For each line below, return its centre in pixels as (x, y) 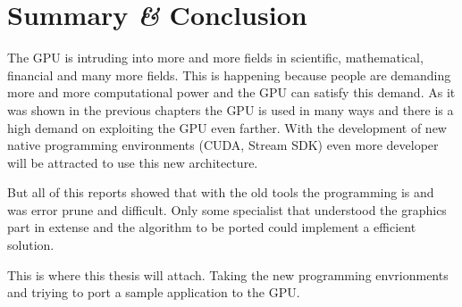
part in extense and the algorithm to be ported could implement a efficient (212, 227)
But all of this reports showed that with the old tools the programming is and (221, 192)
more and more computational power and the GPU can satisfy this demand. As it (231, 92)
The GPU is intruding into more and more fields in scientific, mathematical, (215, 58)
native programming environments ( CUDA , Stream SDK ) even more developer (223, 145)
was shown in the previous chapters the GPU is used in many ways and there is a (231, 109)
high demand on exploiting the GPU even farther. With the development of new (227, 127)
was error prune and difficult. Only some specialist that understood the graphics (227, 209)
